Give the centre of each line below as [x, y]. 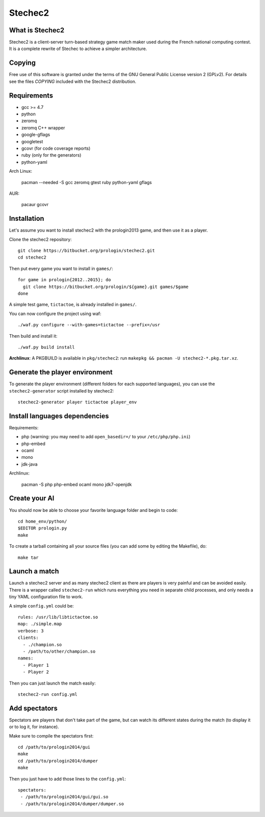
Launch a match [34, 571]
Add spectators [33, 708]
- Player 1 [36, 665]
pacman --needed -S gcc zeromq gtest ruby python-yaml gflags [87, 182]
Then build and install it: [33, 336]
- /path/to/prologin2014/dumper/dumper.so [72, 804]
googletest [32, 141]
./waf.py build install [46, 347]
